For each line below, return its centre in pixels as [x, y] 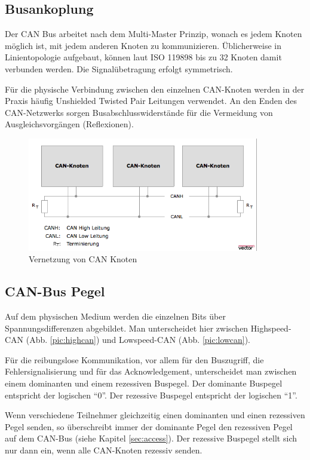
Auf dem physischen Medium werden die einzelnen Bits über [115, 316]
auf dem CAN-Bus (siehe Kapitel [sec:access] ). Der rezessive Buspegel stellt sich [151, 438]
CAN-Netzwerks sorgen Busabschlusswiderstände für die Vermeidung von [139, 112]
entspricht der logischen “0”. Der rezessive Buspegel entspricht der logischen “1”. [151, 395]
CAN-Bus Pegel [55, 291]
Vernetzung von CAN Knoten [83, 259]
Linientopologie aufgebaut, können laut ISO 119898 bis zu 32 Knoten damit [143, 57]
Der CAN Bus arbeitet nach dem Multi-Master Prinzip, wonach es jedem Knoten [154, 34]
